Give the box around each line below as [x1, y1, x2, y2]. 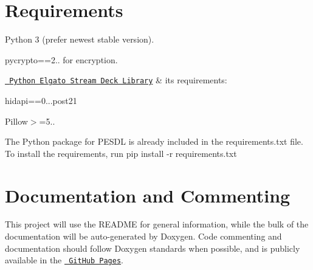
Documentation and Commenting [5, 182, 291, 207]
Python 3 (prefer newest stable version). [5, 33, 154, 46]
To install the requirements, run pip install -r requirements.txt [5, 147, 237, 159]
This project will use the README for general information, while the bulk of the [5, 218, 309, 230]
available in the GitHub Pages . [5, 254, 123, 266]
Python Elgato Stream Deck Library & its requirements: [9, 74, 227, 86]
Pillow [5, 114, 28, 127]
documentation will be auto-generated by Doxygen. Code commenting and [5, 230, 282, 243]
